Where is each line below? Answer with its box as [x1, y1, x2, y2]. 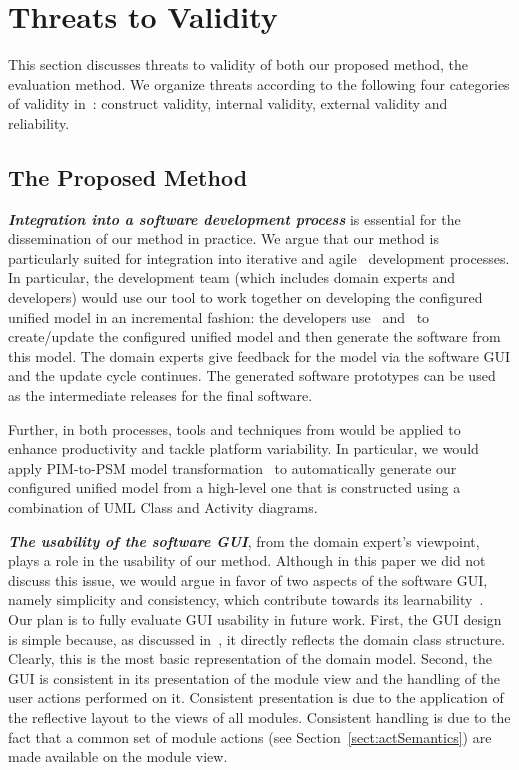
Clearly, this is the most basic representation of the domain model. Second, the [8, 648, 492, 669]
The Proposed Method [8, 161, 248, 192]
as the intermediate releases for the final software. [8, 385, 313, 406]
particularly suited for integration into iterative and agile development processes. [8, 247, 510, 268]
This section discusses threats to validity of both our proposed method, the [8, 54, 469, 75]
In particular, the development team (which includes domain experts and [8, 267, 456, 288]
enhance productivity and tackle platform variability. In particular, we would [8, 438, 479, 459]
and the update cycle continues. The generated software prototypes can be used [8, 365, 496, 386]
